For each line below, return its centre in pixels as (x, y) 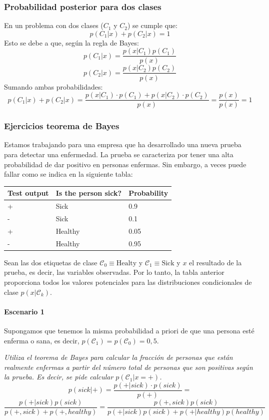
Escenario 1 (24, 311)
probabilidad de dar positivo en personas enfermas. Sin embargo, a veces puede (125, 164)
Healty (126, 263)
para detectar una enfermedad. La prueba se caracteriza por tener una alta (119, 154)
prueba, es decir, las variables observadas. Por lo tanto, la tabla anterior (114, 272)
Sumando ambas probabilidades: (53, 86)
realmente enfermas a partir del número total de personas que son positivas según (128, 367)
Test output (28, 193)
